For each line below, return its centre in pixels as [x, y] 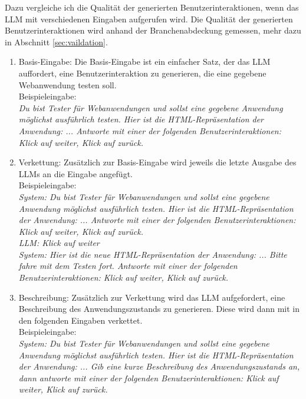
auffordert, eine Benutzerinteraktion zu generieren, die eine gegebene [142, 73]
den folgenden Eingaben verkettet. [80, 320]
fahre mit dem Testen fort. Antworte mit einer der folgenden [128, 266]
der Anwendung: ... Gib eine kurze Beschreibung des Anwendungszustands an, [159, 366]
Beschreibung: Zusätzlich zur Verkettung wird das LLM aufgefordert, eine [152, 297]
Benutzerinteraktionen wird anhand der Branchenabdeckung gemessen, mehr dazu [153, 30]
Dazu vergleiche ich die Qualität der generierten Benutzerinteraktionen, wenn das [152, 7]
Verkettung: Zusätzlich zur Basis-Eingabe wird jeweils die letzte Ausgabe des [157, 162]
